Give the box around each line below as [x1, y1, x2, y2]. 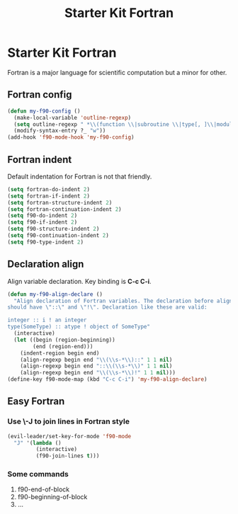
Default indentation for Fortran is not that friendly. [7, 172, 152, 181]
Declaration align [7, 258, 84, 270]
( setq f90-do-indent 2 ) [7, 212, 78, 219]
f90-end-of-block [17, 485, 70, 493]
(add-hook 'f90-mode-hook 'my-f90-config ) [7, 134, 135, 141]
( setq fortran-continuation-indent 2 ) [7, 205, 122, 213]
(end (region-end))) [33, 343, 93, 350]
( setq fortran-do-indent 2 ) [7, 185, 91, 193]
